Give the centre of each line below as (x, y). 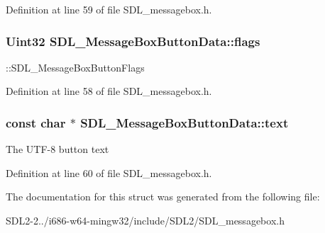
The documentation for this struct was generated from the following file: (163, 197)
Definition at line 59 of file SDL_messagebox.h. (109, 9)
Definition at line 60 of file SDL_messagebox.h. (109, 172)
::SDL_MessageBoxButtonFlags (75, 67)
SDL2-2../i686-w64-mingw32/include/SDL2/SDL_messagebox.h (145, 220)
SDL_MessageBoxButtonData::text (184, 122)
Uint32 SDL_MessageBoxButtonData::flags (133, 41)
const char (36, 122)
